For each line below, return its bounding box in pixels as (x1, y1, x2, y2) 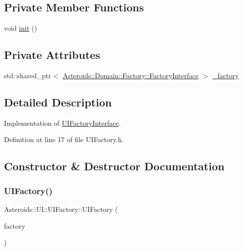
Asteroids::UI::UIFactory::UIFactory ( (4, 203, 118, 214)
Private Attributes (4, 47, 100, 62)
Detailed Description (4, 94, 112, 109)
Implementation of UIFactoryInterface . (4, 117, 121, 128)
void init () (4, 23, 37, 33)
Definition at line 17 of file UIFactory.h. (4, 134, 124, 145)
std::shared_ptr (4, 70, 51, 80)
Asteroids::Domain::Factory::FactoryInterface (62, 70, 199, 80)
